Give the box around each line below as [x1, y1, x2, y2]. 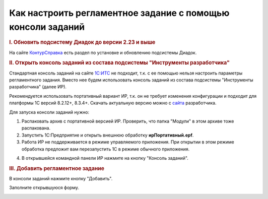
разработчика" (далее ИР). [9, 84, 67, 90]
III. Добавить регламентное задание [9, 165, 105, 172]
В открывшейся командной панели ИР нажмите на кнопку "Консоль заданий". [21, 155, 189, 161]
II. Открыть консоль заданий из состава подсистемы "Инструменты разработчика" [9, 60, 230, 66]
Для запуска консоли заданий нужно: [9, 109, 89, 115]
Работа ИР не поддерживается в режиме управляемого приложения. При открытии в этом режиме [21, 139, 234, 145]
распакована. [21, 125, 51, 131]
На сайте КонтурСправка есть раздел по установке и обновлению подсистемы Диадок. [9, 50, 197, 56]
